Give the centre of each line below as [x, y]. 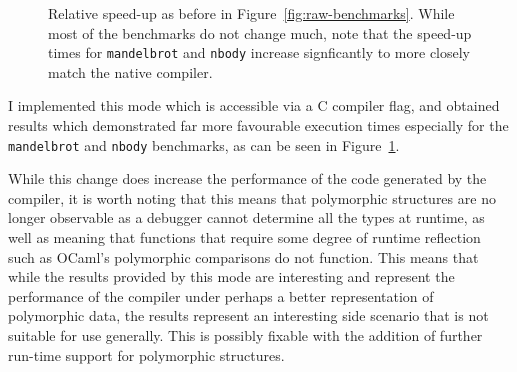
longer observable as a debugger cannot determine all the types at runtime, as [246, 217]
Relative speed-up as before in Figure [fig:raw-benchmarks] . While [251, 13]
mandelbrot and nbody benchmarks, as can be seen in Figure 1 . [204, 144]
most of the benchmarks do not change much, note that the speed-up [260, 32]
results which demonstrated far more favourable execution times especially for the [258, 125]
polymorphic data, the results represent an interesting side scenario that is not [248, 315]
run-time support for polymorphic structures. [146, 354]
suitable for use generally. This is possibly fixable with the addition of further [245, 335]
